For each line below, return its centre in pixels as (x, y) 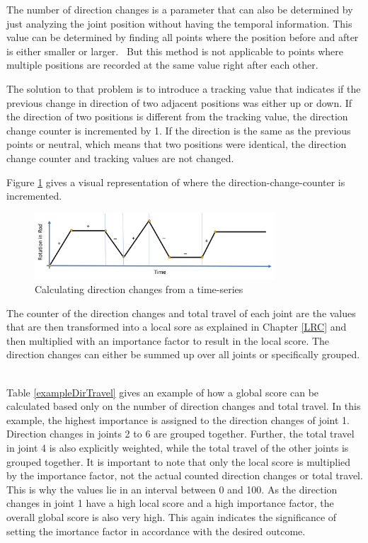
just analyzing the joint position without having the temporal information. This (179, 23)
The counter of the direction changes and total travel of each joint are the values (181, 313)
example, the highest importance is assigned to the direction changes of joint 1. (178, 419)
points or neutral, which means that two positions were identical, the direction (177, 144)
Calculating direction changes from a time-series (139, 289)
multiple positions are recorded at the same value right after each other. (162, 65)
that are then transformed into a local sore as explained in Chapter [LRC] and (177, 327)
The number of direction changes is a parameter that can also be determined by (180, 9)
